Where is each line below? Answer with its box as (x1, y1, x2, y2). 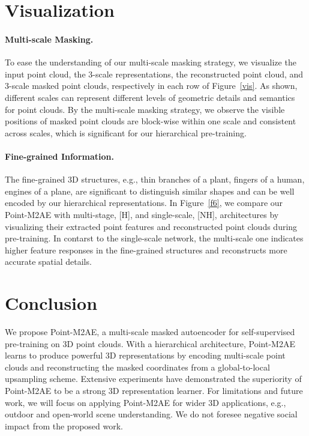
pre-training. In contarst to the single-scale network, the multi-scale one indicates (5, 232, 304, 244)
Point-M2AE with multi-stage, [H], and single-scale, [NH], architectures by (5, 208, 279, 220)
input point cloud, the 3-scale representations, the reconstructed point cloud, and (5, 67, 304, 80)
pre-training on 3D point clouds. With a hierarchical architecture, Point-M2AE (5, 337, 295, 350)
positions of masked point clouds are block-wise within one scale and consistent (5, 115, 296, 127)
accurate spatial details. (5, 255, 92, 268)
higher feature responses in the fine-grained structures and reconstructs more (5, 243, 287, 256)
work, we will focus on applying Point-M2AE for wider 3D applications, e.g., (5, 396, 286, 408)
